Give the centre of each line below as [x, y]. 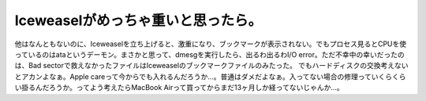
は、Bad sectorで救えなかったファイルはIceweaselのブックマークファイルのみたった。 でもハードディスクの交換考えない [212, 66]
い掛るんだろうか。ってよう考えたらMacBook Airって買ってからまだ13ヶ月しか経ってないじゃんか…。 [179, 88]
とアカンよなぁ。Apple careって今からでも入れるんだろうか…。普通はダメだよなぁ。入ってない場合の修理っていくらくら [210, 76]
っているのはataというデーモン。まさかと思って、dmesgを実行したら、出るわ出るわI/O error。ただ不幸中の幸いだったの [210, 54]
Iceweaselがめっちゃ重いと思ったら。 [138, 20]
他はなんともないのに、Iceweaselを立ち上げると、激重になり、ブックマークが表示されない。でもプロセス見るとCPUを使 [211, 44]
